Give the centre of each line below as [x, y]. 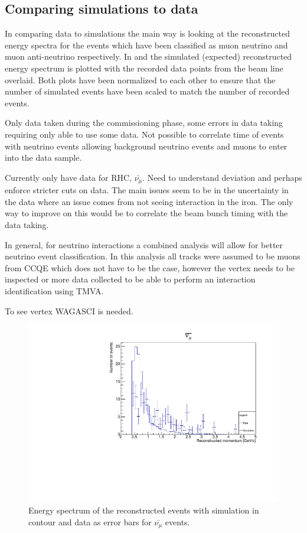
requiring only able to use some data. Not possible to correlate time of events [144, 134]
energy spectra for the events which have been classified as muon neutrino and [146, 45]
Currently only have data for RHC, [68, 177]
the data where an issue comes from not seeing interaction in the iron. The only [149, 201]
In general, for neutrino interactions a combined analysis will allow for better [144, 244]
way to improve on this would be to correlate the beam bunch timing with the [146, 213]
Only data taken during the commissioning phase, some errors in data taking [144, 123]
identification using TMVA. [54, 290]
